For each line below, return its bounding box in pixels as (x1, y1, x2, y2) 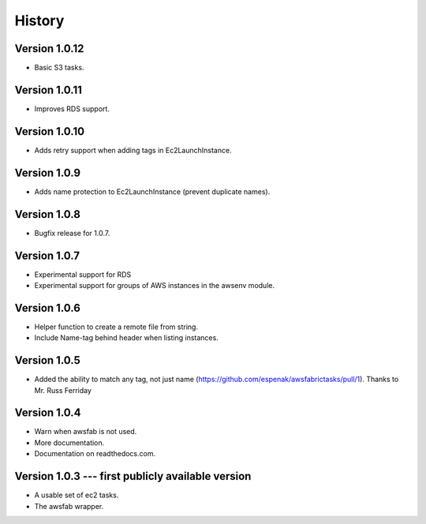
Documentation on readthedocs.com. (34, 449, 156, 458)
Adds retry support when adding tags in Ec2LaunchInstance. (34, 145, 232, 155)
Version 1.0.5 (14, 354, 80, 367)
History (14, 12, 65, 29)
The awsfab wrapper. (34, 501, 104, 511)
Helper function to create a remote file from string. (34, 322, 199, 331)
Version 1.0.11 (14, 83, 83, 96)
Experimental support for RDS (34, 269, 132, 279)
